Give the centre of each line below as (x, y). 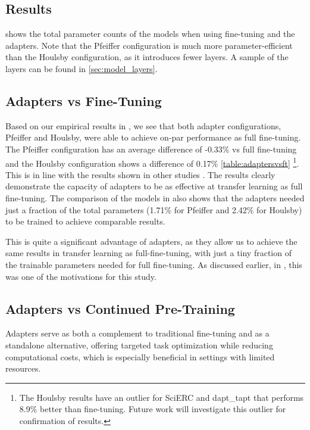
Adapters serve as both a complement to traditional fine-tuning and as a (137, 333)
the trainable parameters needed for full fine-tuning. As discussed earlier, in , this (154, 264)
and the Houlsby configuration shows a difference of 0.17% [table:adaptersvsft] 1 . (152, 162)
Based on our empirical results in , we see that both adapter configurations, (143, 125)
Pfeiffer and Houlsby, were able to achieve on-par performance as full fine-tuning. (153, 137)
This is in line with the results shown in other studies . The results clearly (140, 174)
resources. (23, 368)
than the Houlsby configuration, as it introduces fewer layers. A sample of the (147, 57)
